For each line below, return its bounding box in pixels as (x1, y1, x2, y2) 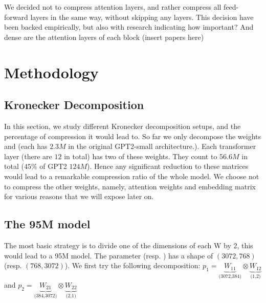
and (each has (4, 141, 48, 151)
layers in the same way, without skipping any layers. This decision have (30, 11, 254, 22)
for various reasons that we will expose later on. (4, 191, 154, 202)
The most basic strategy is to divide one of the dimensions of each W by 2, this (4, 240, 253, 250)
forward (4, 11, 28, 22)
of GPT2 (39, 161, 67, 171)
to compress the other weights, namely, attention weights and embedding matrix (4, 181, 256, 191)
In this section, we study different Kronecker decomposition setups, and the (4, 120, 241, 131)
